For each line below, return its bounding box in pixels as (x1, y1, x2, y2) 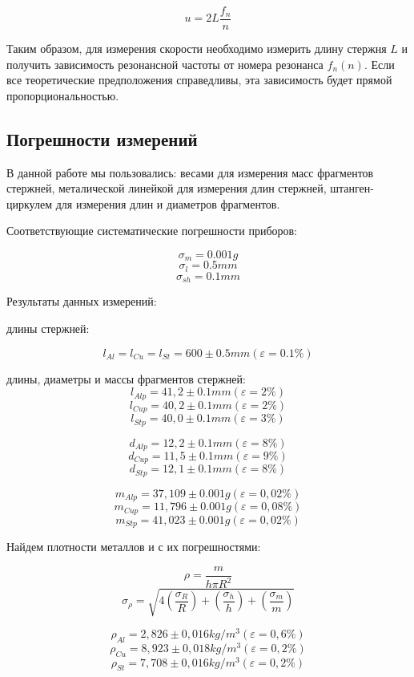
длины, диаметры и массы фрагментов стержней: (6, 370, 246, 387)
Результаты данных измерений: (6, 293, 157, 310)
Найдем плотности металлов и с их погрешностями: (6, 538, 261, 555)
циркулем (6, 195, 53, 212)
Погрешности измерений (6, 126, 198, 151)
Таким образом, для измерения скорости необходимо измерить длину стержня (6, 40, 387, 57)
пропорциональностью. (6, 87, 119, 103)
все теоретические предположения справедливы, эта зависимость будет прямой (6, 71, 392, 88)
